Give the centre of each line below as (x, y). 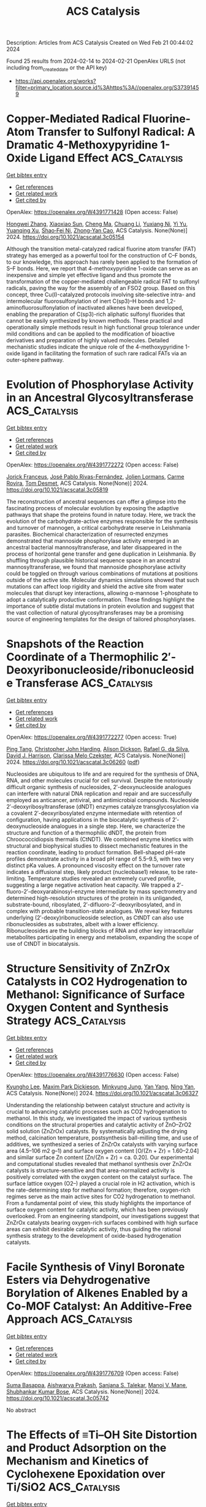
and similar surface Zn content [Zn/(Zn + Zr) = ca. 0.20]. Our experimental (100, 1157)
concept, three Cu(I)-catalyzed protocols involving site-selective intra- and (101, 294)
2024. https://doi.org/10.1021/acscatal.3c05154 (65, 237)
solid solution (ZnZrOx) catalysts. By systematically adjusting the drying (97, 1131)
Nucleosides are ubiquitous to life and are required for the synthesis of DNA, (103, 774)
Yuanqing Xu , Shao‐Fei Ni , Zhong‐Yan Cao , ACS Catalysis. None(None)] (97, 230)
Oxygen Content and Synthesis (87, 1008)
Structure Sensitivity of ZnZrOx (88, 968)
